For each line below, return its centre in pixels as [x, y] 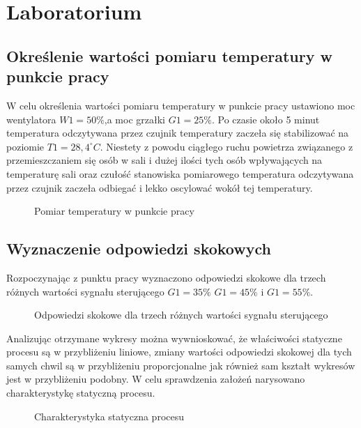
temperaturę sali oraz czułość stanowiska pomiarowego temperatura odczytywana [180, 173]
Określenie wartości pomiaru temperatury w [169, 55]
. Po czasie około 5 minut [266, 119]
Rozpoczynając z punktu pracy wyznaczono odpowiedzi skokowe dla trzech [166, 277]
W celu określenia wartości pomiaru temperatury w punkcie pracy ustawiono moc [181, 105]
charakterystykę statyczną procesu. [81, 393]
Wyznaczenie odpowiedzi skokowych [139, 249]
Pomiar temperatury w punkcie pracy [114, 211]
